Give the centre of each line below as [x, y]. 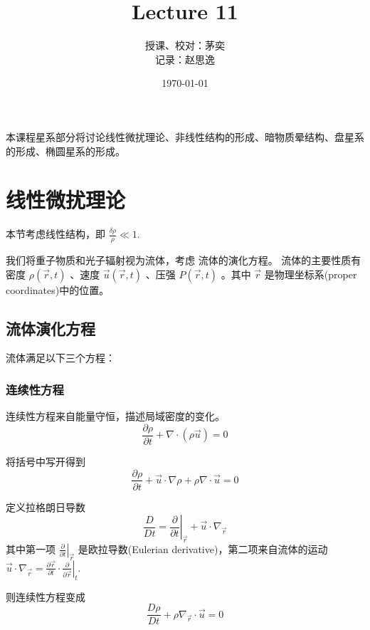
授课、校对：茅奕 [185, 45]
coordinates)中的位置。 [58, 289]
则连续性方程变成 [46, 596]
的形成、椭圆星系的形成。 [65, 151]
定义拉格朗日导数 [46, 506]
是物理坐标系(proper [311, 274]
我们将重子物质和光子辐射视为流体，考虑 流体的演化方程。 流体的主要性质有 [184, 260]
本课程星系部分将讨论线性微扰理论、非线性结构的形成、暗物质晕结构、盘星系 [185, 136]
